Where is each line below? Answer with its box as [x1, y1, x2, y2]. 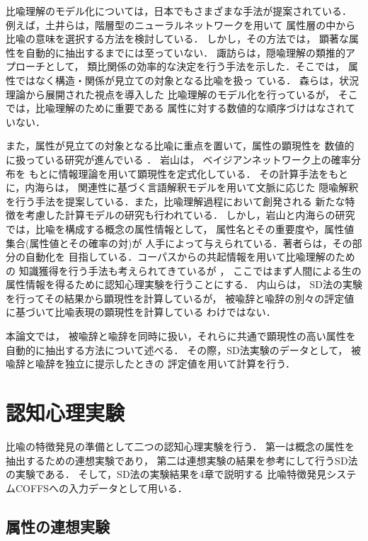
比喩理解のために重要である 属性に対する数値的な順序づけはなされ [35, 101, 346, 115]
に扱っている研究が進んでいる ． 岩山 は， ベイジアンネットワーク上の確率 [6, 152, 351, 166]
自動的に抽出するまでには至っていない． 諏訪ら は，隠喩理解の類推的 [25, 45, 345, 59]
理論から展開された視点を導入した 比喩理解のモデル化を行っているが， [6, 86, 335, 101]
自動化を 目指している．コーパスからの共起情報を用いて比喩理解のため [25, 249, 355, 264]
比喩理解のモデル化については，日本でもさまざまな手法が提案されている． [6, 4, 352, 18]
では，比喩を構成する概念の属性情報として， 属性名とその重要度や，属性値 [6, 221, 355, 236]
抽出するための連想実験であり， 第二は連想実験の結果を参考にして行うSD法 [6, 452, 358, 467]
